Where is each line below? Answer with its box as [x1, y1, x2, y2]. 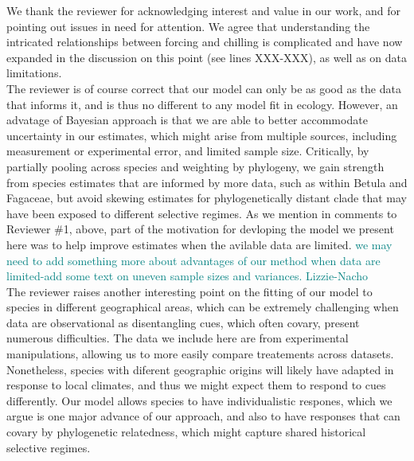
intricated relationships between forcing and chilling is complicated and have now [6, 33, 403, 50]
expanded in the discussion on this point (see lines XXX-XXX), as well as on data [6, 49, 408, 65]
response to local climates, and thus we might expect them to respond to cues [6, 377, 386, 393]
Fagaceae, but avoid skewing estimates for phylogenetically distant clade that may [6, 189, 407, 206]
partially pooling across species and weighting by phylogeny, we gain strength [6, 158, 385, 174]
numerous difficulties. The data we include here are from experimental [6, 330, 349, 346]
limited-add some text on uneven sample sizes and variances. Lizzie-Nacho [6, 268, 368, 284]
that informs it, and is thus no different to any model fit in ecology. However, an [6, 96, 398, 112]
